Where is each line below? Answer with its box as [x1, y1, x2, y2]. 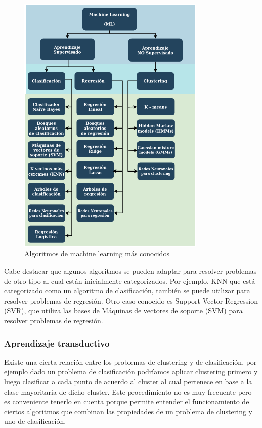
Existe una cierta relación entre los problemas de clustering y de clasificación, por [4, 356, 257, 367]
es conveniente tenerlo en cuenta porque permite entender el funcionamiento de [4, 396, 249, 407]
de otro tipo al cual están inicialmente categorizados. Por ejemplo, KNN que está [4, 275, 255, 286]
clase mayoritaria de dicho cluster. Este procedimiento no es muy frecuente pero [4, 386, 252, 397]
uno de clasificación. [4, 416, 66, 426]
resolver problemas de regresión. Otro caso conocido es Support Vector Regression [4, 295, 258, 306]
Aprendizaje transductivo [4, 336, 110, 349]
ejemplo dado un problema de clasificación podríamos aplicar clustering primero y [4, 366, 258, 377]
